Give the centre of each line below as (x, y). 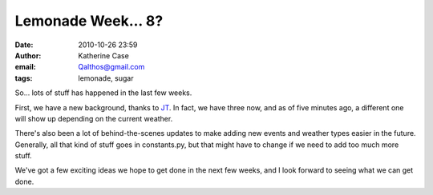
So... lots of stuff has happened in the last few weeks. (103, 93)
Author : (28, 55)
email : (25, 67)
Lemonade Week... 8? (89, 21)
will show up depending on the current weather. (94, 118)
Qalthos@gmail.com (111, 67)
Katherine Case (104, 55)
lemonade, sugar (106, 78)
